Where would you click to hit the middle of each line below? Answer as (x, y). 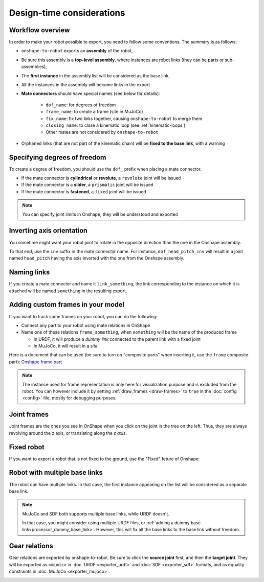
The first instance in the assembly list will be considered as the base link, (96, 75)
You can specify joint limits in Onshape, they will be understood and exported (100, 214)
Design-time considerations (67, 13)
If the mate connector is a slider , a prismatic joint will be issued (87, 185)
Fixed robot (27, 447)
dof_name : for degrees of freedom (81, 105)
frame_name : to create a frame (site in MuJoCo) (95, 112)
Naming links (29, 272)
